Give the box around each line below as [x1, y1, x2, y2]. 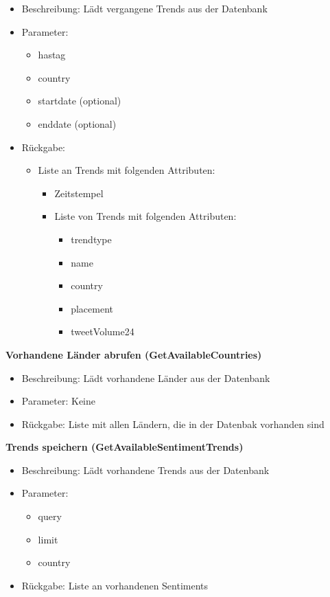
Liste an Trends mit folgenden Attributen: [38, 163, 215, 177]
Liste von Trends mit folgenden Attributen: [54, 209, 237, 223]
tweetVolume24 [71, 324, 134, 339]
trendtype [71, 232, 112, 246]
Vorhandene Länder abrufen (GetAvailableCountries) [5, 347, 262, 361]
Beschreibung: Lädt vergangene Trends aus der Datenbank [21, 1, 268, 15]
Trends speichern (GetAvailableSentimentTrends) [5, 440, 244, 454]
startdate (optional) [38, 93, 121, 108]
